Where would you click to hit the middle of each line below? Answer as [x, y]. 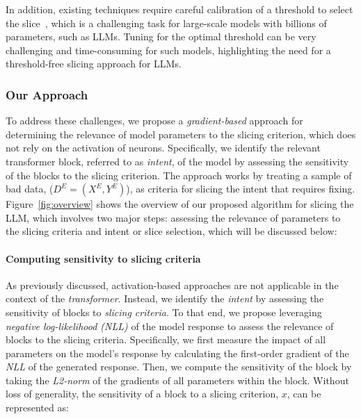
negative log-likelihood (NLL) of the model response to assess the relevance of [170, 326]
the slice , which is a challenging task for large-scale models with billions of [166, 23]
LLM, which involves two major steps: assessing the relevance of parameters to [173, 217]
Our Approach [47, 94]
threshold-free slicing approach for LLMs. [94, 64]
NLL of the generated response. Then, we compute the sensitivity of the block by [179, 367]
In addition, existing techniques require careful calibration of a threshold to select [179, 9]
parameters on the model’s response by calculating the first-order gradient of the [177, 353]
